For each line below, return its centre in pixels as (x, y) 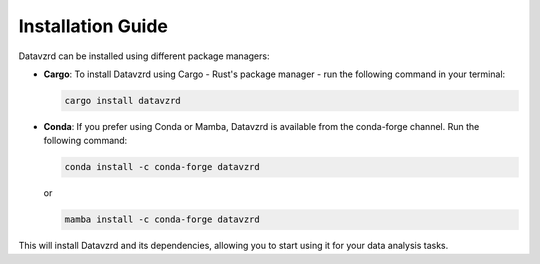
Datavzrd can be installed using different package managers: (144, 56)
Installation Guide (93, 26)
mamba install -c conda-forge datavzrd (162, 219)
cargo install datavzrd (123, 100)
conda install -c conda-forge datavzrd (162, 167)
